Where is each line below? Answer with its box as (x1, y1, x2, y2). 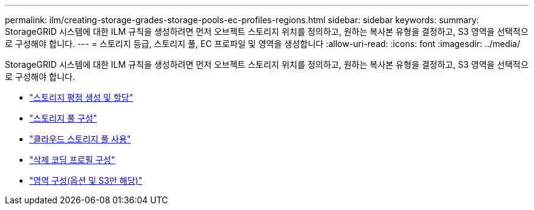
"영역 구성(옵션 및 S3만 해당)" (29, 175, 143, 186)
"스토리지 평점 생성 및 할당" (29, 92, 133, 103)
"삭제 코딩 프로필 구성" (29, 154, 115, 165)
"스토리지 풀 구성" (29, 113, 98, 123)
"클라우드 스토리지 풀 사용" (29, 134, 131, 144)
